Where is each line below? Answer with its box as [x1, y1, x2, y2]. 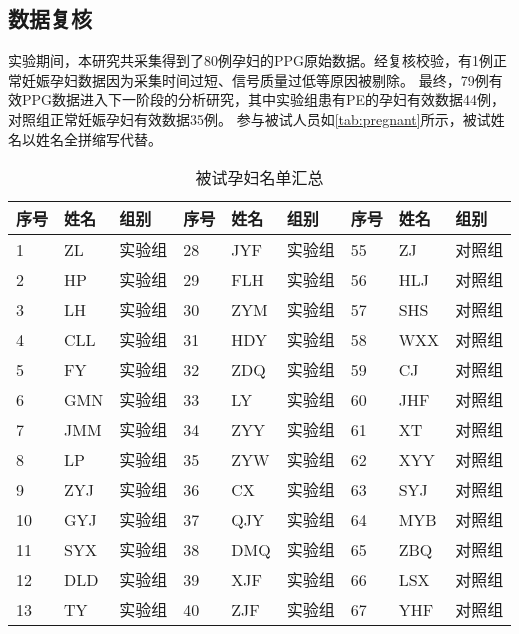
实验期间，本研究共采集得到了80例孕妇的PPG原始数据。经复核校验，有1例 [8, 50, 494, 71]
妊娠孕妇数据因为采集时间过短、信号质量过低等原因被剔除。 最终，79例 [21, 69, 489, 90]
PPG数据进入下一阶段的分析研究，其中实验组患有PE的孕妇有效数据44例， [21, 89, 506, 110]
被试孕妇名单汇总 [195, 166, 324, 190]
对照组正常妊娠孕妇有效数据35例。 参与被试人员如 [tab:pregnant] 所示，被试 [8, 108, 491, 129]
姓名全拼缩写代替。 [35, 128, 162, 149]
